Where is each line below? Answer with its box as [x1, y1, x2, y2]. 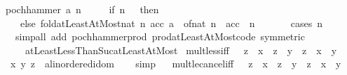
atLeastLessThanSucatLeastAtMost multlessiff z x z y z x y [25, 42, 337, 57]
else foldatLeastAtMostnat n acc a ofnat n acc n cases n [20, 15, 323, 30]
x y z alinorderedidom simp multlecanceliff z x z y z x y [10, 56, 341, 71]
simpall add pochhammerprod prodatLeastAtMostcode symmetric [15, 29, 305, 44]
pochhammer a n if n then [5, 2, 159, 16]
